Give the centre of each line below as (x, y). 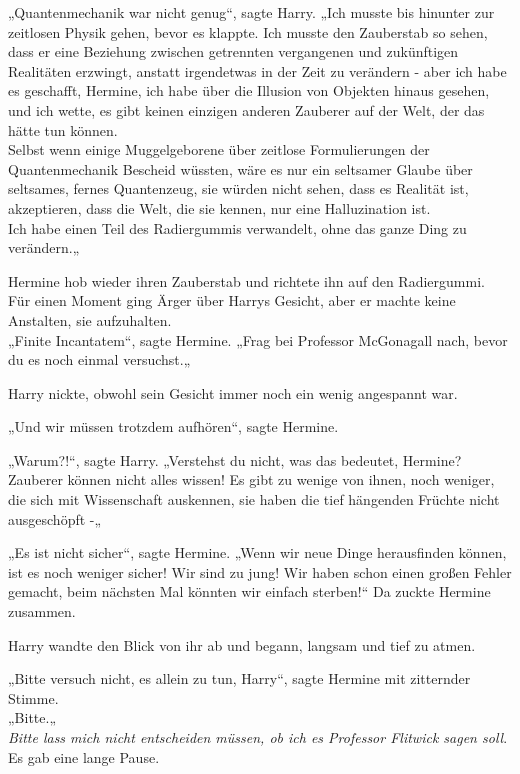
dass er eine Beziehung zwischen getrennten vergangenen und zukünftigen (233, 51)
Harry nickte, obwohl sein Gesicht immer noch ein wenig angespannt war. (233, 392)
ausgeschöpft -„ (55, 518)
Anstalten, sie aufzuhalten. (90, 319)
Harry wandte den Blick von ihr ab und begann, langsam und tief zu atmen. (242, 644)
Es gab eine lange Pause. (84, 756)
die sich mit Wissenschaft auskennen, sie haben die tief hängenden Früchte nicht (254, 499)
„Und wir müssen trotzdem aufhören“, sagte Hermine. (173, 426)
